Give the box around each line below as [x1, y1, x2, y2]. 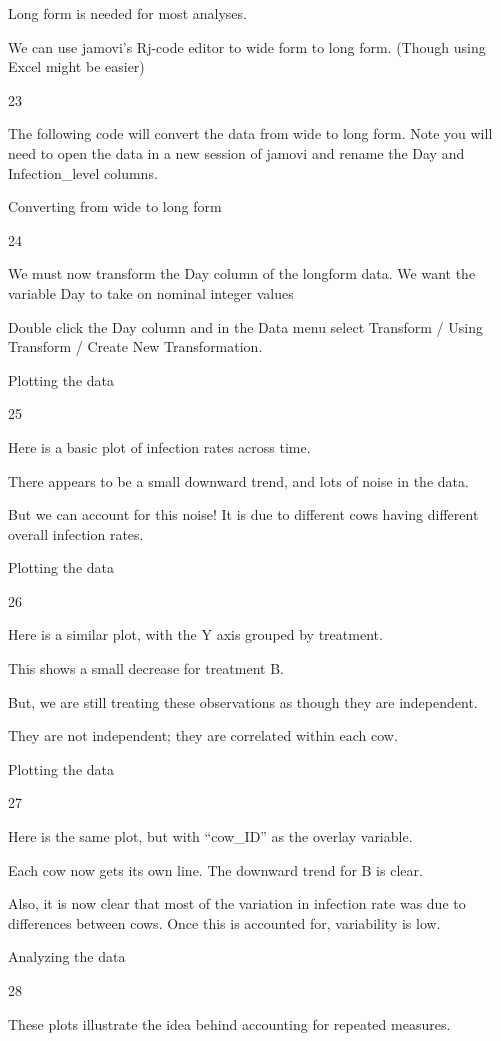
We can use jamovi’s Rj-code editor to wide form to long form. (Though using [8, 36, 486, 57]
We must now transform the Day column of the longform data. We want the [8, 263, 476, 284]
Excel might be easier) [8, 56, 145, 77]
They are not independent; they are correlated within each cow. [8, 725, 398, 746]
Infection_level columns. [8, 162, 158, 183]
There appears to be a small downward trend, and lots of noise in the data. [8, 470, 469, 491]
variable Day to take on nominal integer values [8, 282, 294, 303]
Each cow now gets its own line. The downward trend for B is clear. [8, 859, 423, 880]
